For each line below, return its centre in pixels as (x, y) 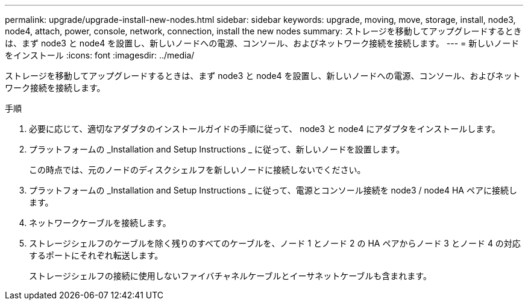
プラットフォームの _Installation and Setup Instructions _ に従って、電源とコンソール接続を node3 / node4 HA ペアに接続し (273, 190)
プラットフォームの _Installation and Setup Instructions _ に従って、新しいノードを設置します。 (217, 149)
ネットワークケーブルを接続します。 (100, 223)
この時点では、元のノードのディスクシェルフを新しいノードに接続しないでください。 (197, 170)
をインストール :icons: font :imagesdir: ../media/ (100, 55)
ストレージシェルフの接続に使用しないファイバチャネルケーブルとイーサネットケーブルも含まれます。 (230, 276)
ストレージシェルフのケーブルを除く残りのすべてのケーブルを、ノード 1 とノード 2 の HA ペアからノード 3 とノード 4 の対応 (275, 243)
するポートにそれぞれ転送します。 (96, 255)
